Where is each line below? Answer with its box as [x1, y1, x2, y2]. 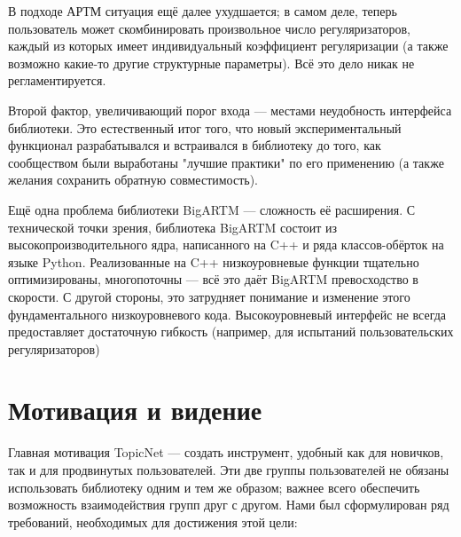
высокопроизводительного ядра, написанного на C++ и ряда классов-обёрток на [8, 235, 444, 254]
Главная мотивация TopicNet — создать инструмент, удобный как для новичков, [8, 443, 444, 462]
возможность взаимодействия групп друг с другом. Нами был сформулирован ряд [8, 495, 449, 514]
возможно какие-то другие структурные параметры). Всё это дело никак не [8, 53, 415, 72]
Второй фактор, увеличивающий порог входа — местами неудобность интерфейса [8, 100, 452, 119]
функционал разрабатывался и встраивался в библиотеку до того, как [8, 136, 381, 154]
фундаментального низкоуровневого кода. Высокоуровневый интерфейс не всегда [8, 304, 447, 323]
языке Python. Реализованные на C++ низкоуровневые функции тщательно [8, 252, 419, 271]
